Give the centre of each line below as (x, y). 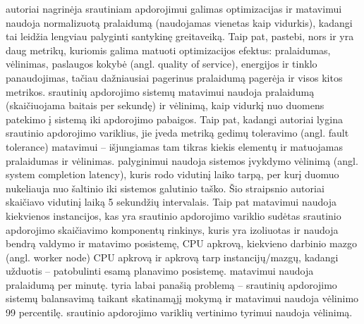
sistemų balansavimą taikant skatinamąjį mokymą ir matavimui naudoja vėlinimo (182, 298)
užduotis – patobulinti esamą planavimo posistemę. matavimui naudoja (160, 271)
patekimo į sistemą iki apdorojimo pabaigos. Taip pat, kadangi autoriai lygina (174, 119)
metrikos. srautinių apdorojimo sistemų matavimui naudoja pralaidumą (160, 91)
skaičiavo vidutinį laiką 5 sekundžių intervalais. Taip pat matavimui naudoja (171, 202)
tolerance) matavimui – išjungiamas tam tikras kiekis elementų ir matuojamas (175, 146)
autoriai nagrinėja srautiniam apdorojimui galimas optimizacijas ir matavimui (174, 8)
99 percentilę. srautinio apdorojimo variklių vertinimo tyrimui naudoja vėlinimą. (179, 312)
